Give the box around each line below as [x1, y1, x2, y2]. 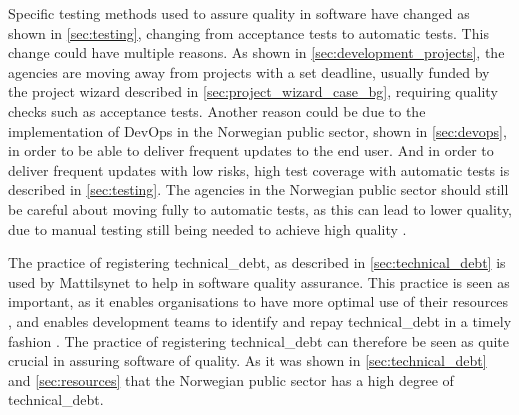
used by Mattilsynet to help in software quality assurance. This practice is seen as [8, 271, 510, 292]
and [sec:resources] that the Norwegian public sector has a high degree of [8, 369, 454, 390]
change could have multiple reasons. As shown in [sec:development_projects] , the [8, 42, 505, 63]
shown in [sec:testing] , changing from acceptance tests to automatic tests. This [8, 22, 489, 43]
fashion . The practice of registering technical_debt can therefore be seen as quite [8, 330, 509, 351]
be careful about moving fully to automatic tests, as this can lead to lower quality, [8, 198, 512, 219]
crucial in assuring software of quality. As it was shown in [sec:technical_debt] [8, 350, 487, 371]
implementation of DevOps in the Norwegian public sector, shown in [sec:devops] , [8, 120, 507, 141]
